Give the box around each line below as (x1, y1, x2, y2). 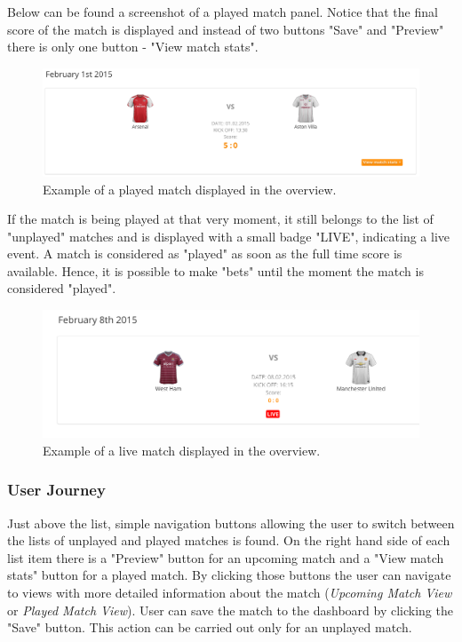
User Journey (7, 479, 106, 501)
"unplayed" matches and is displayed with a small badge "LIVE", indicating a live (7, 226, 450, 245)
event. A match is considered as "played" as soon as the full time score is (7, 244, 402, 263)
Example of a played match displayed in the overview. (43, 179, 337, 198)
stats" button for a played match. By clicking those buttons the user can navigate (7, 566, 451, 584)
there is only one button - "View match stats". (7, 37, 259, 56)
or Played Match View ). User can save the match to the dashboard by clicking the (7, 600, 453, 619)
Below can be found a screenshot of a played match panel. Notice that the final (7, 3, 438, 20)
